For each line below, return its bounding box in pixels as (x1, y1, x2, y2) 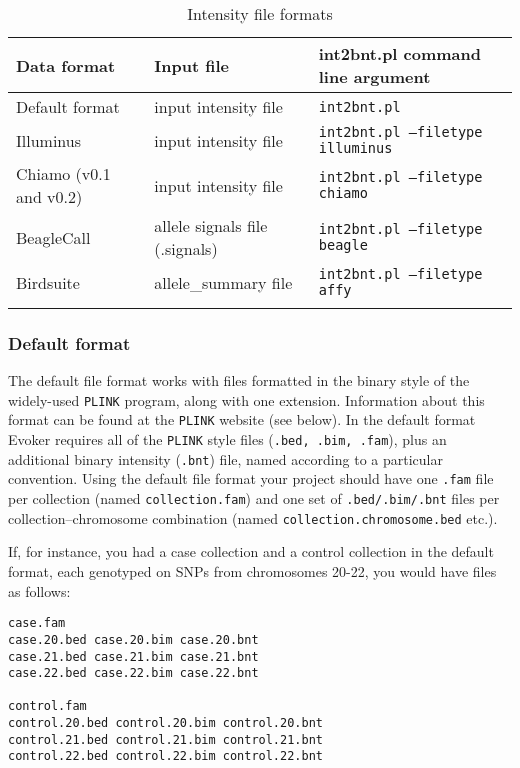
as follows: (8, 580, 71, 601)
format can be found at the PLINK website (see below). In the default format (8, 409, 476, 430)
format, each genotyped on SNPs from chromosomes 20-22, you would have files (8, 561, 497, 581)
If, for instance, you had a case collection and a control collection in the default (8, 541, 494, 562)
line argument (318, 65, 431, 88)
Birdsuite (16, 270, 80, 294)
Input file (154, 53, 230, 77)
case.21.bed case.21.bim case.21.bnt (8, 649, 259, 664)
